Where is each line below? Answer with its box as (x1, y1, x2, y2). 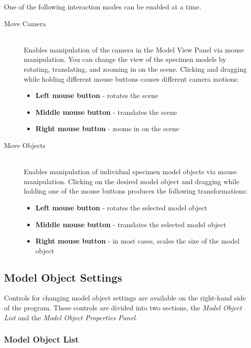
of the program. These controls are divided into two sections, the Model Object (4, 302, 242, 313)
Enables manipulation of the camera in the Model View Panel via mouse (24, 44, 244, 54)
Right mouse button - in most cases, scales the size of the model (35, 236, 240, 246)
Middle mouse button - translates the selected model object (35, 219, 226, 229)
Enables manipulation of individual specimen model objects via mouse (24, 166, 237, 177)
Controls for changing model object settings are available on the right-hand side (4, 293, 246, 303)
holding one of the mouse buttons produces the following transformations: (24, 186, 248, 196)
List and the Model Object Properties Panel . (4, 312, 138, 322)
